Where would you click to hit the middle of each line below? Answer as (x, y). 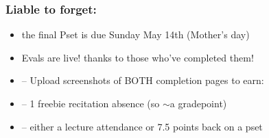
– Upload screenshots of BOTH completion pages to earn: (143, 80)
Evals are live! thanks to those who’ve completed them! (138, 57)
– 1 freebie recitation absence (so (91, 103)
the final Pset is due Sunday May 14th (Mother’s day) (136, 34)
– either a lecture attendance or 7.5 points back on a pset (142, 126)
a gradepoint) (198, 103)
